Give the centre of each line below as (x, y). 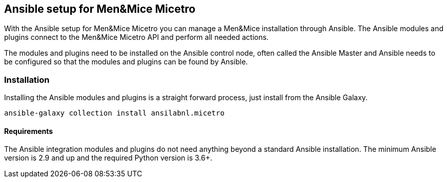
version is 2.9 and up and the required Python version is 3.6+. (108, 158)
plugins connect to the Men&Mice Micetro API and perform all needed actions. (136, 37)
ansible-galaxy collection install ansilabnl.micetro (114, 113)
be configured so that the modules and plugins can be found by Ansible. (126, 62)
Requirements (29, 131)
